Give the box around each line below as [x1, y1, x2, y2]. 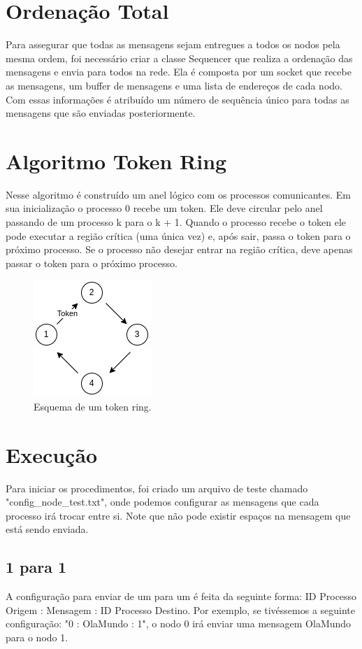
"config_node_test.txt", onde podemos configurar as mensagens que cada [6, 494, 319, 509]
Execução [6, 440, 98, 469]
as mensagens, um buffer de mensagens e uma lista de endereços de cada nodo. [6, 78, 342, 92]
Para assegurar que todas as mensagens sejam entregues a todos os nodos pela [6, 37, 340, 52]
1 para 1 [6, 556, 67, 578]
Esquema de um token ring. [34, 399, 152, 413]
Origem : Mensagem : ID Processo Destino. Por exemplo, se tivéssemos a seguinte [6, 602, 356, 617]
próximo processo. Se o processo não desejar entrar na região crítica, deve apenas [6, 242, 353, 257]
